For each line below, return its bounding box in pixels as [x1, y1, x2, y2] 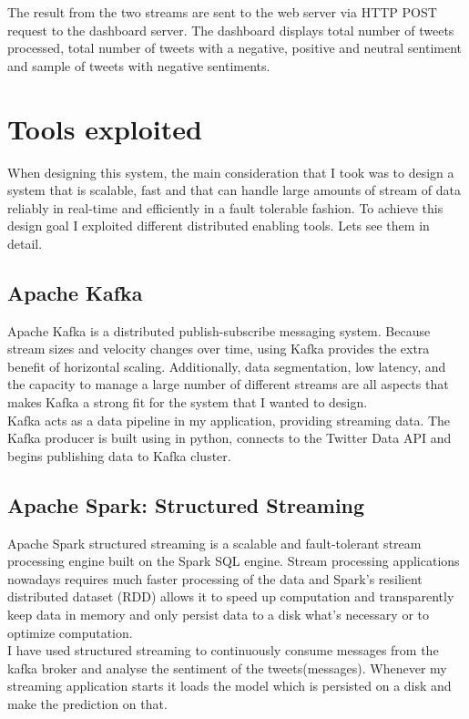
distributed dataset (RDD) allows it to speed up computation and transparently [7, 587, 454, 606]
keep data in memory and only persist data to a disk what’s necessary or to [7, 605, 429, 623]
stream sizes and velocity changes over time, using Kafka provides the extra [7, 339, 430, 358]
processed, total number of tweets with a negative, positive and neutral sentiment [7, 38, 463, 57]
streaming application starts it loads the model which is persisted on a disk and [7, 676, 452, 695]
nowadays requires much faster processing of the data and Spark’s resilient [7, 569, 423, 588]
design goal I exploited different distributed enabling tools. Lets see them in [7, 216, 430, 235]
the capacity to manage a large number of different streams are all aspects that [7, 375, 449, 394]
